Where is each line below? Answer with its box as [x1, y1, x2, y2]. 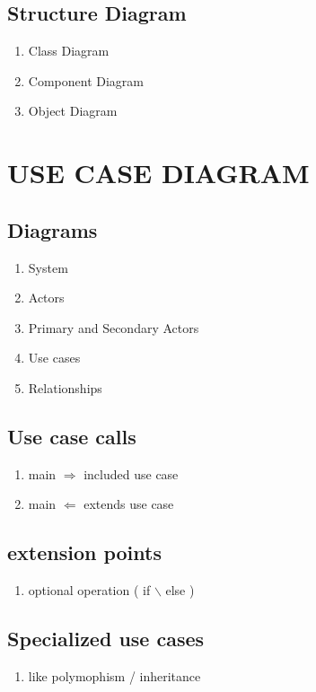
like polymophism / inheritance [28, 666, 201, 685]
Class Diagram [28, 41, 110, 60]
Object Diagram [28, 101, 118, 120]
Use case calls [7, 422, 136, 450]
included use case [83, 464, 179, 483]
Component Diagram [28, 71, 144, 90]
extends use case [83, 495, 174, 513]
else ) [165, 581, 195, 600]
